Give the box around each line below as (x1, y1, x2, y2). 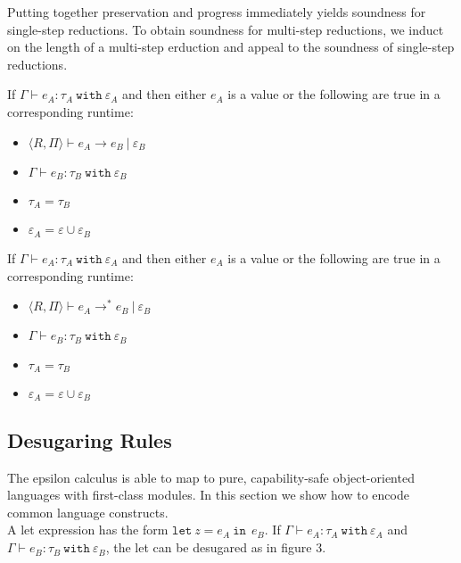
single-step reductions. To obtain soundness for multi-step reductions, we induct (7, 20, 444, 38)
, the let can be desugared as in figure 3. (105, 538, 326, 557)
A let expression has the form (7, 520, 169, 539)
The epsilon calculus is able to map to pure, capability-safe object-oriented (7, 468, 415, 486)
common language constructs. (7, 502, 169, 521)
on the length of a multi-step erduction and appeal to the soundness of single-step (7, 37, 455, 56)
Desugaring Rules (7, 426, 172, 453)
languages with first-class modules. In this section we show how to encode (7, 485, 409, 504)
